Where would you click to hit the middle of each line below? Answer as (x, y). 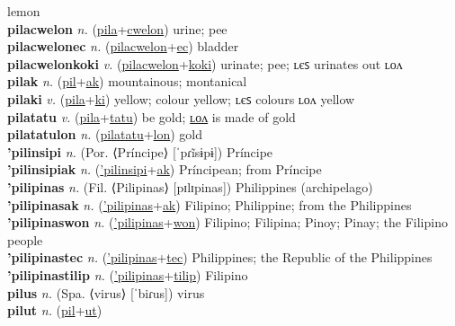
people (25, 239)
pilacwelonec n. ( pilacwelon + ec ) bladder (123, 46)
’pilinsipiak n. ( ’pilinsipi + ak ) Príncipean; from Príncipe (165, 169)
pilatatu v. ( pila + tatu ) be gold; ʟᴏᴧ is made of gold (152, 116)
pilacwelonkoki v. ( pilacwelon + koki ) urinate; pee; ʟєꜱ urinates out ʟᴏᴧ (205, 63)
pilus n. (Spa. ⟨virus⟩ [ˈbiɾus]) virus (106, 292)
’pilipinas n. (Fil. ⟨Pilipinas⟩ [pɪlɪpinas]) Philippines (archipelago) (190, 186)
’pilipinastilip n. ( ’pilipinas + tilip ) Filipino (128, 274)
